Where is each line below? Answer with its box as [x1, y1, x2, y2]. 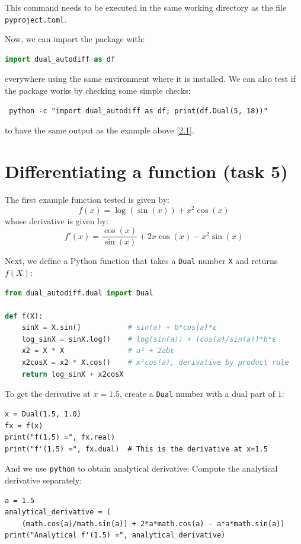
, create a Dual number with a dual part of [119, 387, 276, 400]
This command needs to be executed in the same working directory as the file [5, 1, 287, 13]
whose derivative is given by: [5, 214, 108, 227]
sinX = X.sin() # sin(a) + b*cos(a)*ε [21, 323, 217, 332]
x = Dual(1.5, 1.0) [5, 409, 81, 418]
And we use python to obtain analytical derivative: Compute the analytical [5, 462, 278, 475]
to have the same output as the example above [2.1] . [5, 124, 194, 136]
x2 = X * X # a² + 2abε [21, 346, 175, 355]
